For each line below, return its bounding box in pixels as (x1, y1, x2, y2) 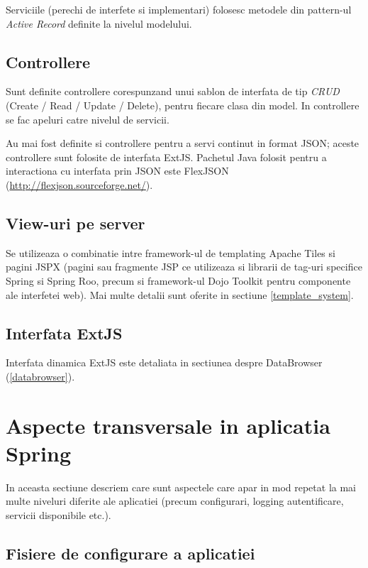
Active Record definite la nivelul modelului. (6, 16, 192, 31)
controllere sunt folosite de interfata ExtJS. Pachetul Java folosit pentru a (6, 149, 327, 164)
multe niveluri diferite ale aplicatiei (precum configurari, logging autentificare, (6, 493, 344, 508)
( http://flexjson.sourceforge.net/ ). (6, 177, 153, 192)
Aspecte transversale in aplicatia (6, 410, 330, 439)
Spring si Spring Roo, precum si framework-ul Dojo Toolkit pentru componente (6, 273, 351, 288)
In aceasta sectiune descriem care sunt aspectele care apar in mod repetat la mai (6, 479, 356, 494)
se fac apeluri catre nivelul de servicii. (6, 111, 169, 126)
